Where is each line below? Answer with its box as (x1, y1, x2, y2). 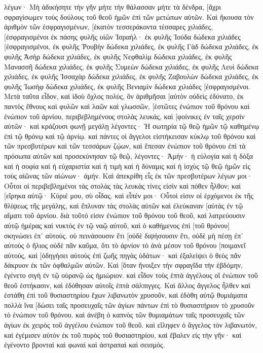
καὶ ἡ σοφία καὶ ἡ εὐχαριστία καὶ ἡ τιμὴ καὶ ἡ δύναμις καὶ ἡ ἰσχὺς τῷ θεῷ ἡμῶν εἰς (4, 160, 250, 171)
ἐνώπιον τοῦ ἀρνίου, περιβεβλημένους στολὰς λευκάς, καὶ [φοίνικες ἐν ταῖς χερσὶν (4, 111, 245, 121)
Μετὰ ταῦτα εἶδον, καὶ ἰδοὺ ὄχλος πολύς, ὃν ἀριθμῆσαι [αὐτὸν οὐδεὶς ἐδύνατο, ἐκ (4, 91, 244, 101)
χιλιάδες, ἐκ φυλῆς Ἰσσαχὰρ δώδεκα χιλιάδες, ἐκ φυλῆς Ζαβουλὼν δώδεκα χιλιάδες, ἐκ (4, 71, 259, 82)
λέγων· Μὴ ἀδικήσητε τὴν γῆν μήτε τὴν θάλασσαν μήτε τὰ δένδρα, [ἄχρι (4, 2, 221, 12)
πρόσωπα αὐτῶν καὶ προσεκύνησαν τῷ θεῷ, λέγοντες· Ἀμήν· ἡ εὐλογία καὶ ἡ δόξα (4, 150, 253, 161)
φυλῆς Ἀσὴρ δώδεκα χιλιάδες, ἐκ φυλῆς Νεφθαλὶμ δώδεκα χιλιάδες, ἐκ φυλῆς (4, 51, 232, 61)
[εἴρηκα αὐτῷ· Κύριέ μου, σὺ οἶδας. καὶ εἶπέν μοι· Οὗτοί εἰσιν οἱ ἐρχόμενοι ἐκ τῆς (4, 190, 253, 201)
